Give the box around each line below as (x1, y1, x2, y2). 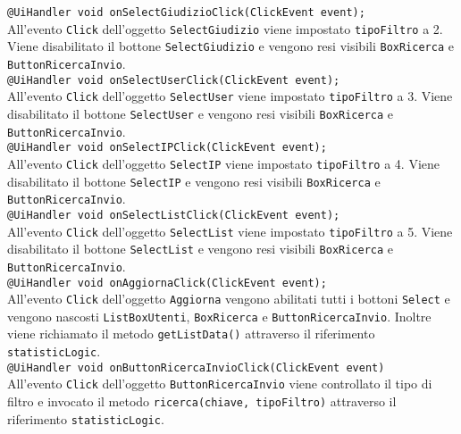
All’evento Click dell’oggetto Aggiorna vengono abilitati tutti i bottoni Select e (7, 289, 450, 308)
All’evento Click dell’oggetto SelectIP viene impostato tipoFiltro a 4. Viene (7, 154, 440, 172)
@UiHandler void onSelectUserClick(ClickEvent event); (7, 73, 340, 87)
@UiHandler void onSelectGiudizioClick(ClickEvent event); (7, 6, 365, 19)
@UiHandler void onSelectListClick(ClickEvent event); (7, 208, 340, 221)
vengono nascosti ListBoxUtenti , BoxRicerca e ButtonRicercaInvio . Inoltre (7, 306, 432, 325)
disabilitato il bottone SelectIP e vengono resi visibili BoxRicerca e (7, 171, 381, 190)
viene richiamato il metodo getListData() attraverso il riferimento (7, 324, 375, 343)
